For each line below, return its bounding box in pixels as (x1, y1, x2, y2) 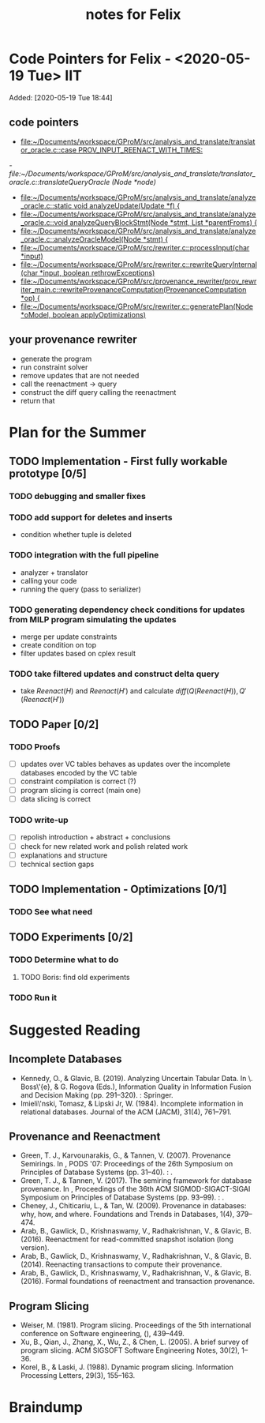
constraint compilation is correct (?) (20, 776, 136, 786)
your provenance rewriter (9, 333, 137, 347)
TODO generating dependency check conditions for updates (9, 604, 245, 615)
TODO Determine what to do (9, 954, 119, 965)
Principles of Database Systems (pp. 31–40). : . (20, 1167, 173, 1177)
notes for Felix (85, 6, 181, 24)
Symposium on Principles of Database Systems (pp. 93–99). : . (20, 1192, 225, 1202)
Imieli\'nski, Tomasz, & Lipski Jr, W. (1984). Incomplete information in (20, 1098, 244, 1108)
